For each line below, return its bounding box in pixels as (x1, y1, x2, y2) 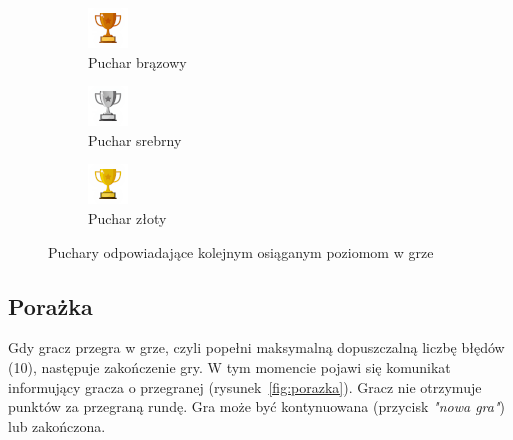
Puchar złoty (88, 207, 167, 228)
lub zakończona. (8, 415, 106, 436)
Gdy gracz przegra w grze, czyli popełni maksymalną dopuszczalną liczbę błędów (8, 337, 505, 358)
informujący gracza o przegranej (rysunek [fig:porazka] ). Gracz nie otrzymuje (8, 376, 482, 397)
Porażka (8, 290, 93, 321)
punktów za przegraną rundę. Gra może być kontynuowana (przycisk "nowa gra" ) (8, 396, 505, 417)
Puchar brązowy (88, 51, 187, 72)
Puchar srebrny (88, 129, 182, 150)
